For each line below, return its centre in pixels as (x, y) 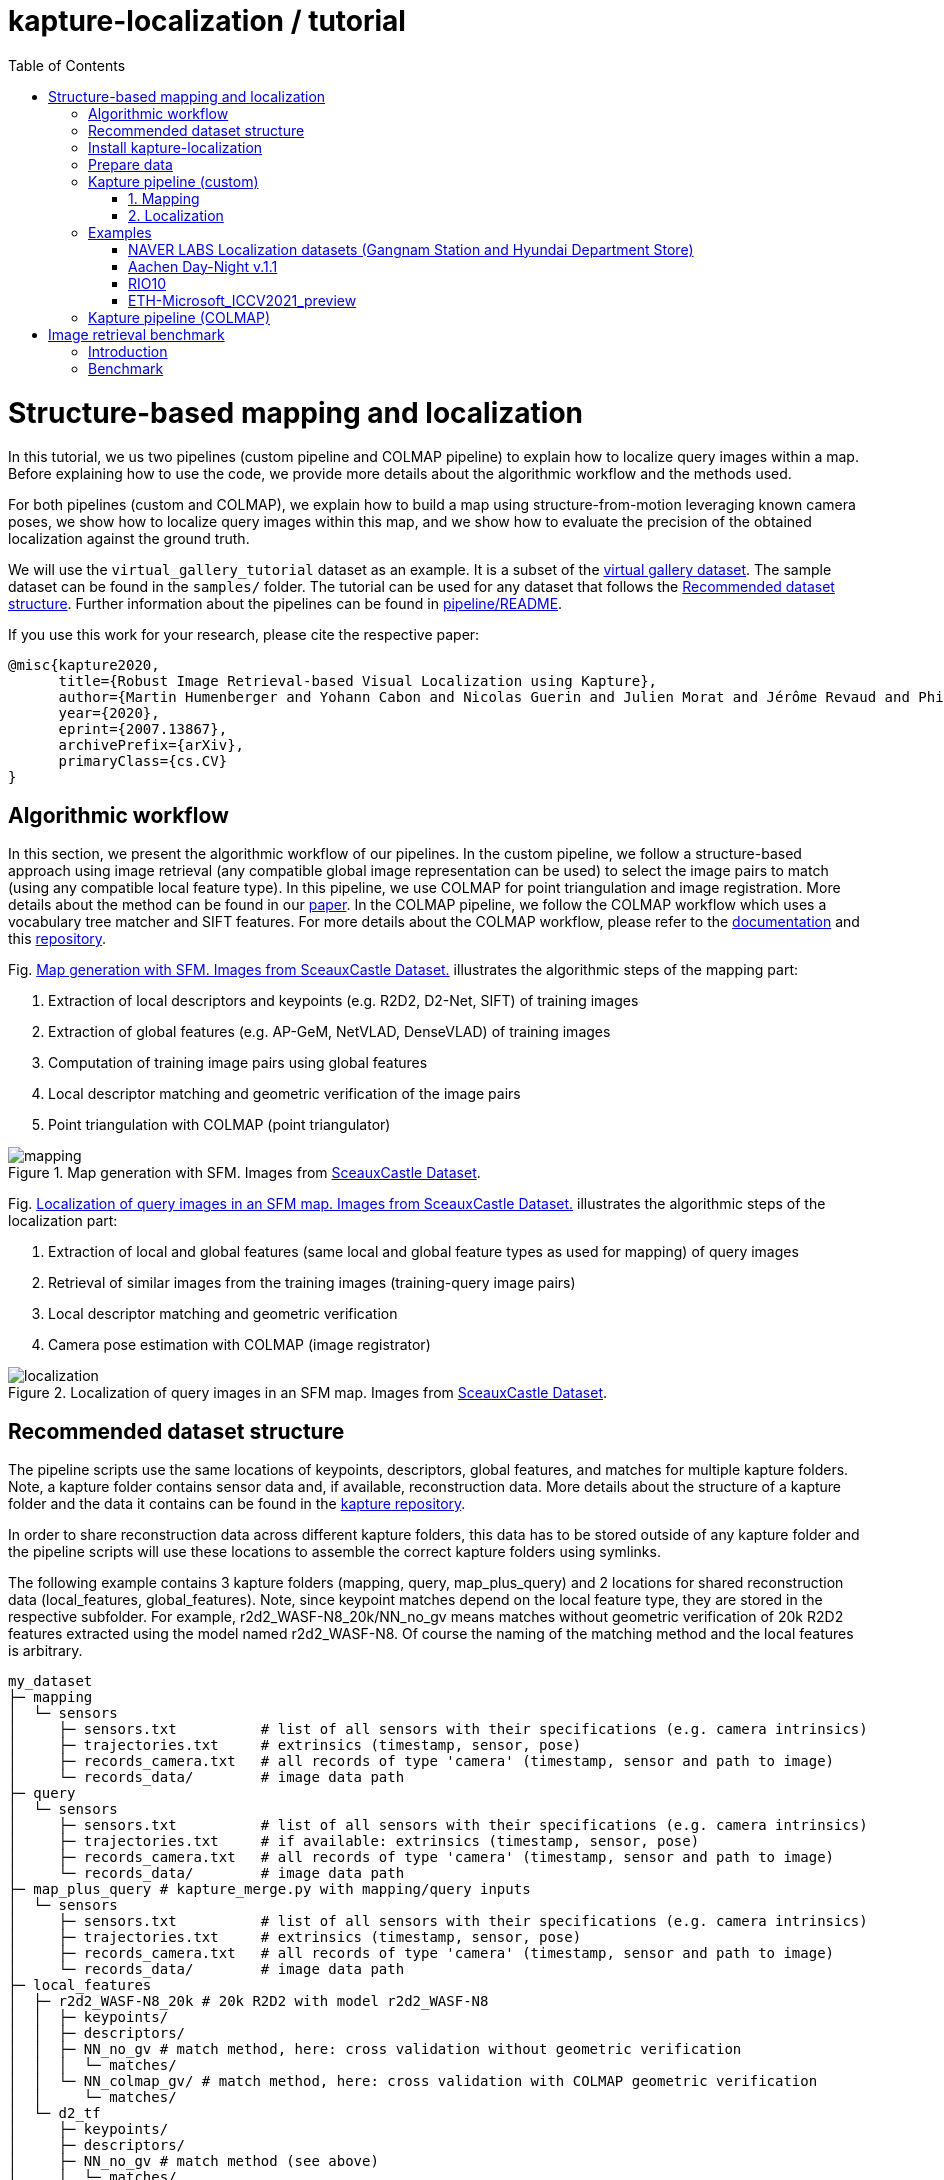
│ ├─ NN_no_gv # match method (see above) (193, 2160)
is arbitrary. (45, 1650)
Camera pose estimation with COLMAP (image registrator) (239, 1345)
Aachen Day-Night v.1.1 (203, 266)
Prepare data (130, 164)
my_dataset (50, 1680)
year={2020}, (109, 713)
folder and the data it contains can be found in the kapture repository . (237, 1503)
